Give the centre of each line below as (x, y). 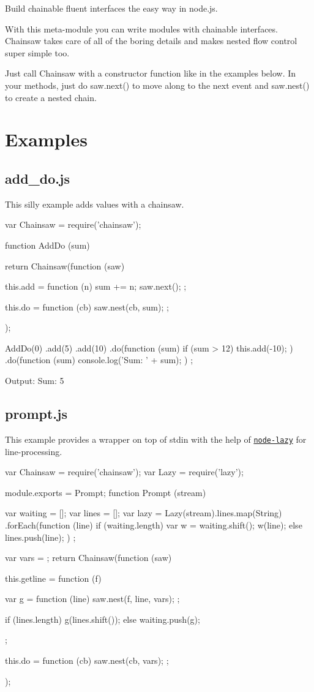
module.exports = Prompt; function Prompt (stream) (106, 492)
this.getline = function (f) (53, 578)
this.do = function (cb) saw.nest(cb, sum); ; (87, 307)
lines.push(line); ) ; (40, 537)
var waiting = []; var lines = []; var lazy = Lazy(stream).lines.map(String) (144, 513)
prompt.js (36, 414)
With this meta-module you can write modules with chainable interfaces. (141, 28)
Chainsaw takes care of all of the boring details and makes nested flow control (151, 41)
